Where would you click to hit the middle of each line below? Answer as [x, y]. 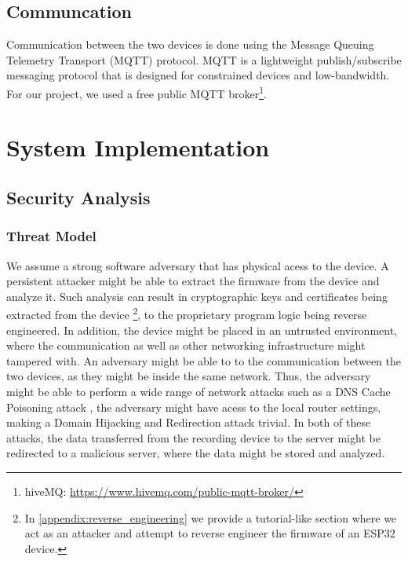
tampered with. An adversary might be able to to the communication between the [204, 360]
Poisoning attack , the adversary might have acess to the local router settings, [194, 407]
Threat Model [51, 236]
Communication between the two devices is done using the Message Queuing [190, 44]
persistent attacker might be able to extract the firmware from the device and [193, 281]
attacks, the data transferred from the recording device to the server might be [193, 437]
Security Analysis [78, 197]
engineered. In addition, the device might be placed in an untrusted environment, [202, 330]
